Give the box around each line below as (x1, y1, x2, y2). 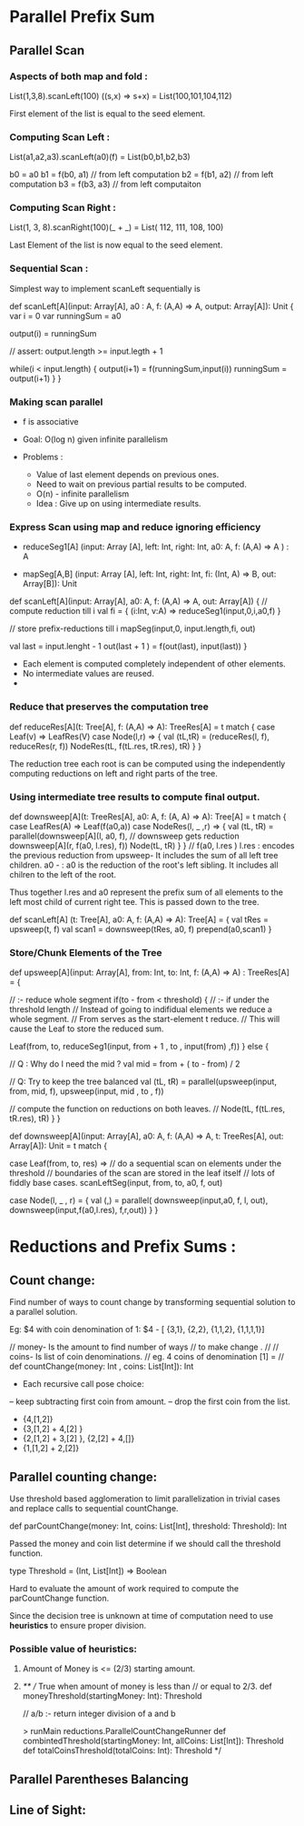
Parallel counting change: (9, 1469, 158, 1484)
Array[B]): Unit (22, 578, 77, 589)
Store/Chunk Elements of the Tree (9, 946, 162, 958)
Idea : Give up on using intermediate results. (35, 498, 201, 509)
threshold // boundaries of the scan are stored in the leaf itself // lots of (9, 1168, 275, 1179)
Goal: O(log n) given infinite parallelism (22, 434, 168, 445)
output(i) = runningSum (9, 327, 97, 338)
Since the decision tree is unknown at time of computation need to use (9, 1610, 274, 1621)
